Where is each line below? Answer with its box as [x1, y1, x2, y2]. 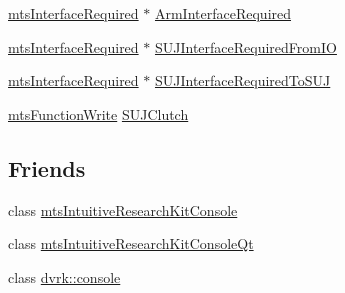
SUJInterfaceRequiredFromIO [154, 36, 337, 57]
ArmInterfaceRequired [154, 3, 292, 23]
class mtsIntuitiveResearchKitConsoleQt [8, 233, 254, 254]
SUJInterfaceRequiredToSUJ [154, 70, 331, 91]
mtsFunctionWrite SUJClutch [8, 103, 189, 124]
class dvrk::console [8, 266, 121, 287]
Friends [8, 152, 86, 183]
